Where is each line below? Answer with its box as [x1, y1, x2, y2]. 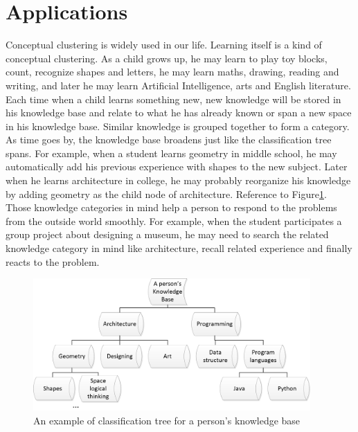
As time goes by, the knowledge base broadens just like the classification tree [6, 132, 332, 147]
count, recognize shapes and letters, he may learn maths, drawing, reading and [6, 64, 339, 79]
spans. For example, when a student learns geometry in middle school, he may [6, 145, 337, 160]
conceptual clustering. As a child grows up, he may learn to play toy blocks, [6, 51, 328, 65]
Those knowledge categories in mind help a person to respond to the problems [6, 200, 337, 215]
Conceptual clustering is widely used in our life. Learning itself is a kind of [6, 37, 322, 52]
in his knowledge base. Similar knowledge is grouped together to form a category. [6, 118, 350, 133]
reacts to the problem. [6, 254, 100, 269]
